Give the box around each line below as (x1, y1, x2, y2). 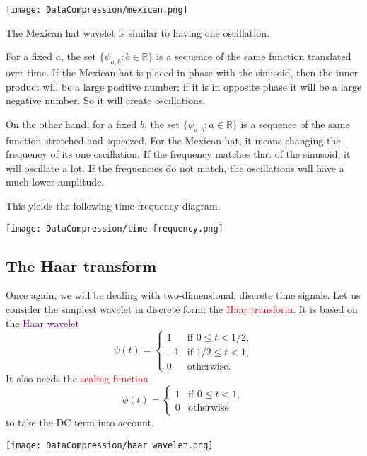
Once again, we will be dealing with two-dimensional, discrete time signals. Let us (6, 287, 361, 302)
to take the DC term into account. (6, 415, 154, 430)
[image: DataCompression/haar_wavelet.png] (6, 440, 214, 451)
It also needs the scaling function (6, 370, 148, 385)
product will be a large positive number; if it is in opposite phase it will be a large (6, 79, 362, 93)
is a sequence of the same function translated (156, 49, 351, 64)
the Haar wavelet (6, 315, 79, 330)
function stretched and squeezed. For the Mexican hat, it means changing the (6, 132, 341, 147)
